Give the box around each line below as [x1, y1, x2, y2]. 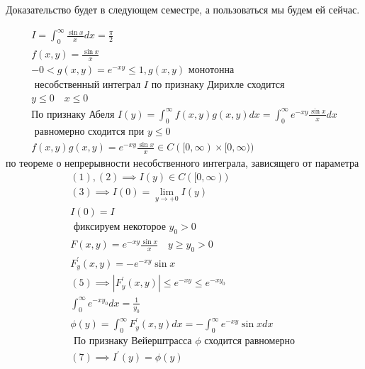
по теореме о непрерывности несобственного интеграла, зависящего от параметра [6, 155, 359, 170]
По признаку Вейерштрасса [73, 336, 192, 346]
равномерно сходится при [34, 126, 145, 137]
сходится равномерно [204, 336, 296, 346]
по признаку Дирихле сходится [151, 80, 285, 91]
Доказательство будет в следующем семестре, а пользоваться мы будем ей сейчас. [6, 2, 360, 16]
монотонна [188, 65, 235, 76]
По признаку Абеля [31, 109, 115, 120]
